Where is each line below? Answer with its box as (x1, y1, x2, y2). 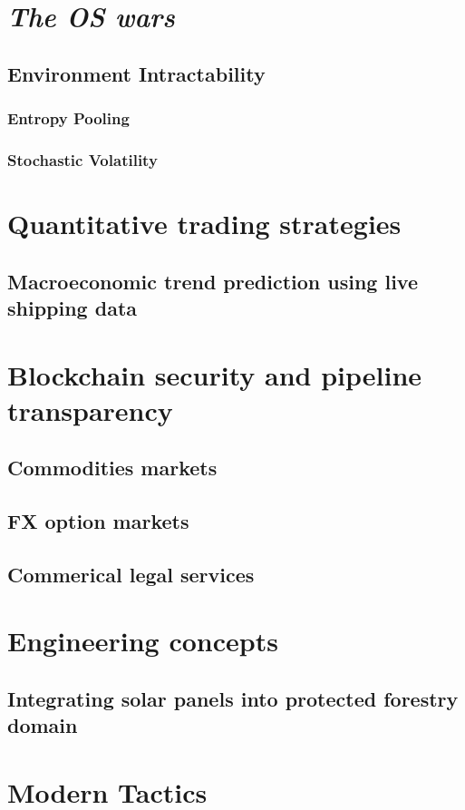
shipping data (7, 294, 138, 321)
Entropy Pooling (7, 107, 130, 130)
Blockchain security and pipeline (7, 356, 422, 393)
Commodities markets (7, 454, 218, 482)
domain (7, 711, 78, 739)
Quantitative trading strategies (7, 205, 402, 242)
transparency (7, 391, 173, 428)
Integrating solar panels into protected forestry (7, 685, 459, 713)
